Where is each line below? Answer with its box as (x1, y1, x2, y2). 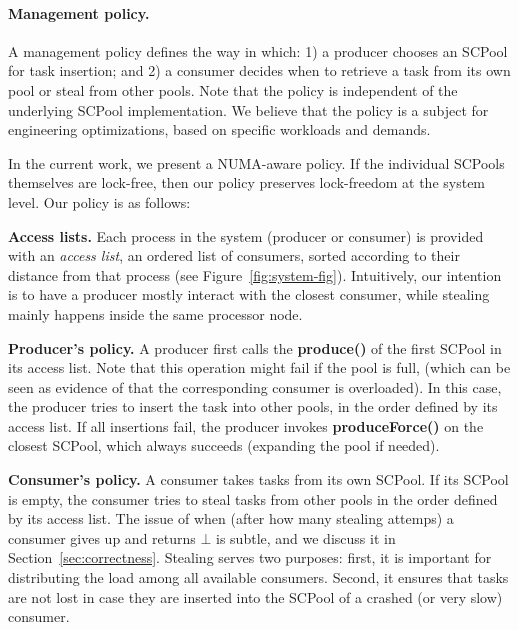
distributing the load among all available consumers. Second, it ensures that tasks (8, 567, 509, 588)
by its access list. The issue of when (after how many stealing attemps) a (8, 508, 454, 529)
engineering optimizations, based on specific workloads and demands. (8, 119, 431, 140)
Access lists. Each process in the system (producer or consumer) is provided (8, 225, 484, 246)
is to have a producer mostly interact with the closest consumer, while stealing (8, 284, 490, 305)
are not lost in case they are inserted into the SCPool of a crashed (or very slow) (8, 586, 503, 607)
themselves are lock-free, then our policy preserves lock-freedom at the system (8, 172, 486, 193)
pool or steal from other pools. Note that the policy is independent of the (8, 79, 458, 100)
